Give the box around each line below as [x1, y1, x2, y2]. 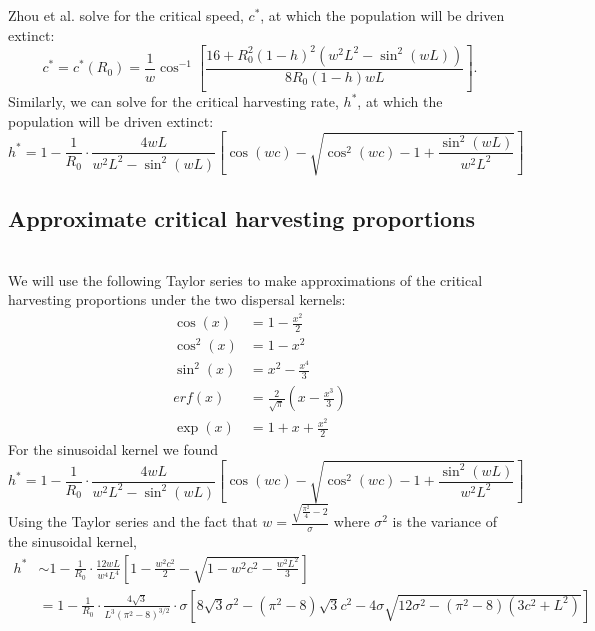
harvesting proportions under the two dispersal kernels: [8, 289, 346, 310]
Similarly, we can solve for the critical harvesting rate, [8, 91, 339, 112]
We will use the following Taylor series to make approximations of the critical [8, 269, 483, 290]
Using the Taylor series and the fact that [8, 511, 258, 532]
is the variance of [392, 511, 497, 532]
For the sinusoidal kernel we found [8, 438, 219, 459]
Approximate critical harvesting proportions [8, 203, 476, 234]
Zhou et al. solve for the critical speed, [8, 5, 244, 25]
